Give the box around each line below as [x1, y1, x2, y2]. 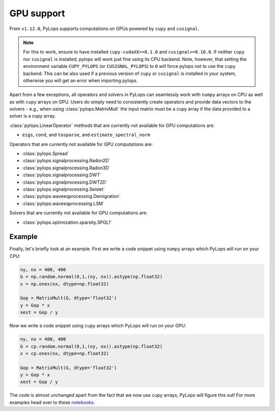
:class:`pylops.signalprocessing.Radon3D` [22, 165, 111, 171]
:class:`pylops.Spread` [22, 150, 69, 157]
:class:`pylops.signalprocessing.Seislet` [22, 186, 105, 192]
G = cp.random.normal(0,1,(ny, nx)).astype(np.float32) [20, 343, 163, 349]
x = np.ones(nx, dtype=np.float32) [20, 281, 109, 287]
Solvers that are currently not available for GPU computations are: [9, 210, 148, 216]
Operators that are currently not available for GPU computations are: [9, 141, 153, 147]
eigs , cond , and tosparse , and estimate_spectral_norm [22, 132, 150, 138]
